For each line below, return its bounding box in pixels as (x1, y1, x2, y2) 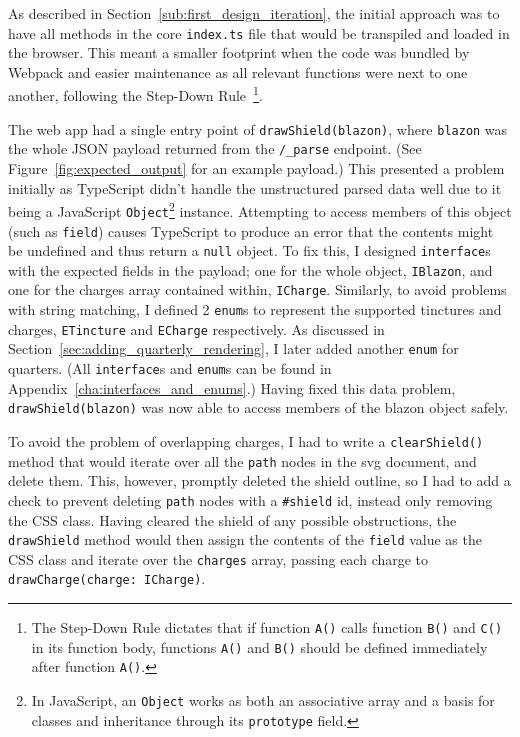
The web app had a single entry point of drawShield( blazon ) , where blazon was (8, 118, 508, 139)
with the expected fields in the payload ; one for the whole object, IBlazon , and (8, 259, 493, 280)
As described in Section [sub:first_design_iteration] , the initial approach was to (8, 3, 500, 23)
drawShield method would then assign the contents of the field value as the (8, 529, 482, 550)
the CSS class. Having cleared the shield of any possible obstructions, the (8, 509, 457, 530)
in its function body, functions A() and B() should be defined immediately (31, 636, 488, 657)
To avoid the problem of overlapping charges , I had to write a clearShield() (8, 431, 484, 451)
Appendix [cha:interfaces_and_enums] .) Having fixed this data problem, (8, 377, 456, 398)
